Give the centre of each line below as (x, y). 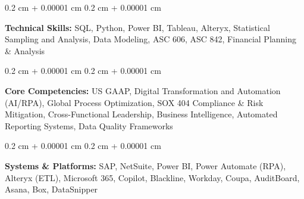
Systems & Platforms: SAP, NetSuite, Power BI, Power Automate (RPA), (145, 165)
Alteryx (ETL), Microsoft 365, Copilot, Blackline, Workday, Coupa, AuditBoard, (152, 177)
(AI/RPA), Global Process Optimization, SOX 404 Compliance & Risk (134, 102)
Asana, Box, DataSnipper (51, 189)
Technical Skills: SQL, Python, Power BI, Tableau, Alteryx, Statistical (137, 27)
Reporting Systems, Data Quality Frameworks (89, 125)
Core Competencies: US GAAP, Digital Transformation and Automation (143, 90)
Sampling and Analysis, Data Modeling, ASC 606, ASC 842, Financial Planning (151, 39)
